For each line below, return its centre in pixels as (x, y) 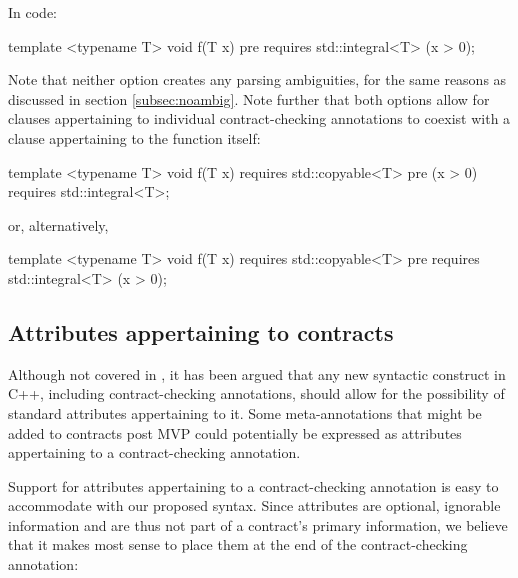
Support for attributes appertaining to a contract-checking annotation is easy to (253, 485)
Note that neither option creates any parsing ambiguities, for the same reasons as (257, 79)
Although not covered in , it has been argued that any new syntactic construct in (257, 373)
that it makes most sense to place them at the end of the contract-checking (238, 544)
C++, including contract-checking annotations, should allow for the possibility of (256, 393)
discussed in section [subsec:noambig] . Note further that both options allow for (249, 98)
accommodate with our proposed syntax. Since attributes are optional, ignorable (254, 505)
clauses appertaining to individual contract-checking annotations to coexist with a (259, 118)
